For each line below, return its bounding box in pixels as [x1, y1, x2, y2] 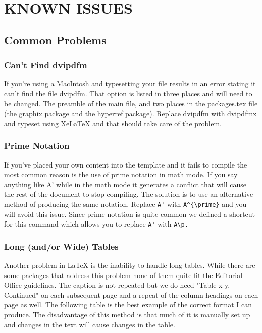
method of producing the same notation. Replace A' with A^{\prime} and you [4, 198, 247, 209]
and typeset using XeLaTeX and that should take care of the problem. [4, 118, 222, 128]
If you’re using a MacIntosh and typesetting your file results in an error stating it [4, 78, 256, 89]
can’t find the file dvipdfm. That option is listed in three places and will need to [4, 88, 252, 98]
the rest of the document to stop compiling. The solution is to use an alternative [4, 189, 253, 199]
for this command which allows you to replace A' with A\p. [4, 218, 188, 229]
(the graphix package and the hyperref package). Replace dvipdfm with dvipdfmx [4, 108, 257, 119]
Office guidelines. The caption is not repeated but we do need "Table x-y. [4, 280, 230, 290]
